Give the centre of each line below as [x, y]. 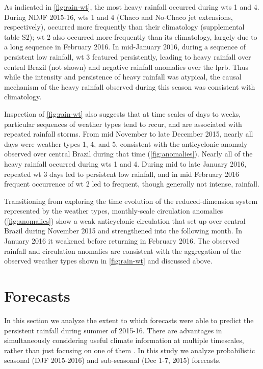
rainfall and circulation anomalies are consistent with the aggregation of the [123, 251]
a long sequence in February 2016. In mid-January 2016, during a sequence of [125, 47]
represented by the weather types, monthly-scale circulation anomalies [114, 211]
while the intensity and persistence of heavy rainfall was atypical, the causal [123, 77]
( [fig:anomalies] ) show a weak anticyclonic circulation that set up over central [125, 220]
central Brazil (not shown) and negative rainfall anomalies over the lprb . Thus [126, 67]
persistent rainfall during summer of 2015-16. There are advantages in [113, 330]
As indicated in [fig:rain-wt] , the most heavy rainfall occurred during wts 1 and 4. [132, 7]
